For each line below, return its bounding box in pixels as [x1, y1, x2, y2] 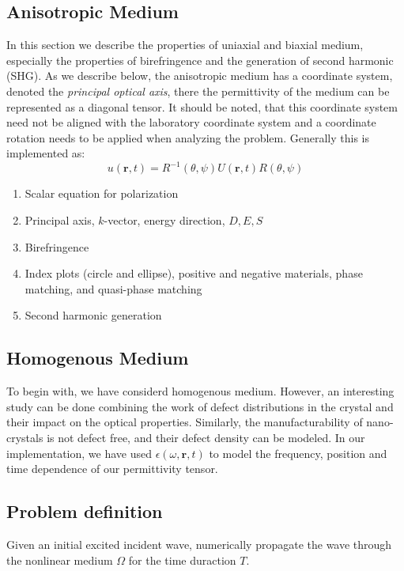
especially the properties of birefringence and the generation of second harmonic [6, 51, 394, 68]
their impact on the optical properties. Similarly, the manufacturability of [6, 414, 363, 430]
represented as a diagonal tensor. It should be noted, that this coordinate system [6, 98, 398, 115]
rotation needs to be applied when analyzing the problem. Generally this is [6, 129, 369, 146]
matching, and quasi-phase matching [25, 280, 202, 297]
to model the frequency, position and [209, 444, 387, 461]
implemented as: [6, 145, 85, 161]
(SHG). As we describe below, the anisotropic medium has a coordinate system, [6, 67, 393, 84]
